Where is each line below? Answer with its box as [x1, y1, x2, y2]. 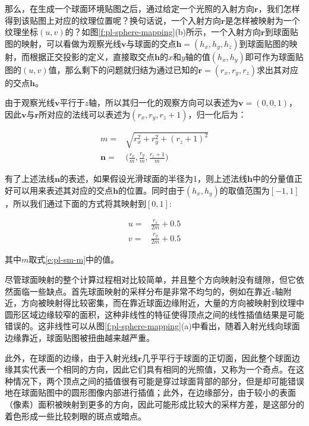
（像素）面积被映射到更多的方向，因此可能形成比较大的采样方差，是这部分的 [5, 398, 304, 410]
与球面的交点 [126, 37, 176, 49]
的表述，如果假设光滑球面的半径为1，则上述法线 [59, 172, 247, 185]
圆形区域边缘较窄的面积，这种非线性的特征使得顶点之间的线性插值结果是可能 [5, 308, 304, 320]
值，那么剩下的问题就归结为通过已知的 [48, 63, 198, 75]
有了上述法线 [5, 172, 55, 185]
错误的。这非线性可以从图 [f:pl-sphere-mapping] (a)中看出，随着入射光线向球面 [5, 320, 300, 332]
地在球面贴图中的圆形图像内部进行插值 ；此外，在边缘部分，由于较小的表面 [5, 386, 296, 399]
